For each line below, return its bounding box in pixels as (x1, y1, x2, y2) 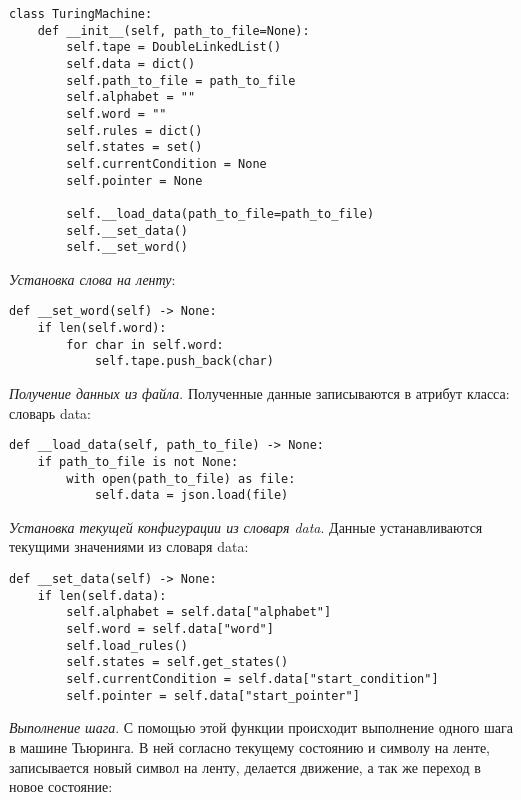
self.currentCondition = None (66, 156, 267, 171)
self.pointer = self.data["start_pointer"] (66, 688, 360, 703)
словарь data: (9, 402, 92, 423)
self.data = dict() (66, 56, 196, 71)
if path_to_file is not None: (37, 454, 239, 469)
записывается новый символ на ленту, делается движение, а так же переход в (9, 756, 481, 777)
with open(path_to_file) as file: (66, 471, 296, 486)
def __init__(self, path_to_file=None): (37, 23, 310, 38)
